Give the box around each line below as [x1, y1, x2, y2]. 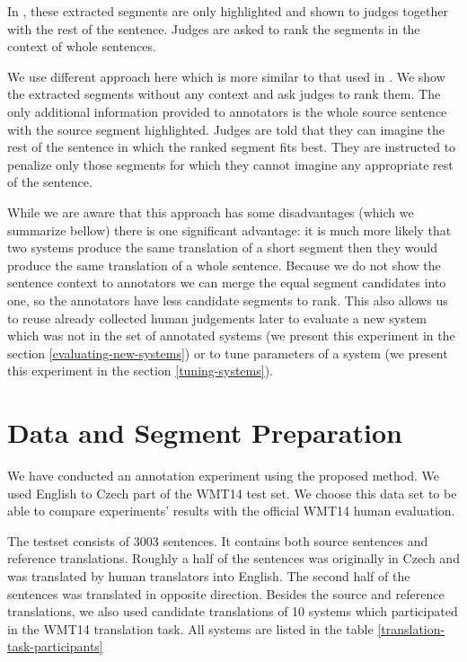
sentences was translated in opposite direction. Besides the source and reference [7, 584, 445, 603]
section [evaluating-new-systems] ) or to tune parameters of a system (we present [7, 343, 448, 362]
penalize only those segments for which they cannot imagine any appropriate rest [7, 154, 454, 173]
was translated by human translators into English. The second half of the [7, 566, 410, 585]
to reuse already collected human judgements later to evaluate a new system [7, 308, 427, 327]
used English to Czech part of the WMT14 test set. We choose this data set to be [7, 483, 457, 502]
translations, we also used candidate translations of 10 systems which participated [7, 602, 458, 621]
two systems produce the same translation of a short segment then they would [7, 238, 437, 257]
